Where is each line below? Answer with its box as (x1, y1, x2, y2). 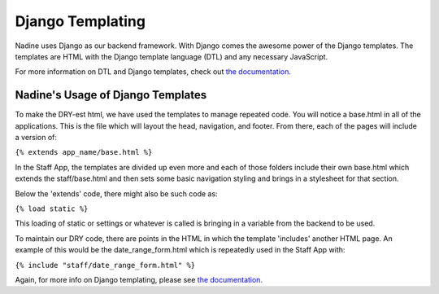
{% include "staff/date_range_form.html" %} (15, 261, 196, 270)
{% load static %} (15, 204, 89, 213)
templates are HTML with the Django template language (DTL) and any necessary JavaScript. (15, 51, 328, 61)
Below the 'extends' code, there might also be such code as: (15, 188, 219, 199)
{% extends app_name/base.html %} (15, 147, 153, 157)
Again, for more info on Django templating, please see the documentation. (15, 274, 263, 284)
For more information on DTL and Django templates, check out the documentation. (15, 67, 292, 77)
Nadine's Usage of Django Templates (15, 88, 207, 102)
